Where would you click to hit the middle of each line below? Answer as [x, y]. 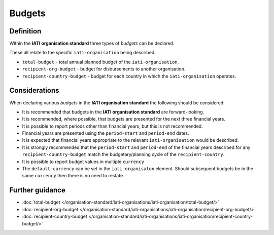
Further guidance [37, 190]
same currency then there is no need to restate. [73, 176]
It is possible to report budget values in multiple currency [83, 162]
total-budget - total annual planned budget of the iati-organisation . [100, 62]
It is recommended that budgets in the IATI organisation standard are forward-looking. [113, 112]
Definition [25, 31]
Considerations [34, 90]
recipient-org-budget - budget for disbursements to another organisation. [104, 69]
